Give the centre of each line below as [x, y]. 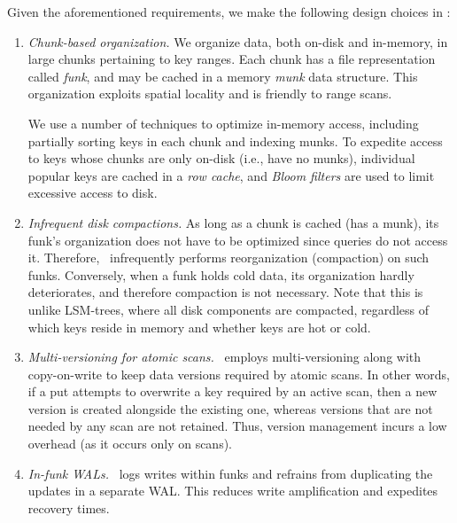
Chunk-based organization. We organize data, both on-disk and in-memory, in [238, 41]
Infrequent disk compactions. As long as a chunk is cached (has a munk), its [233, 222]
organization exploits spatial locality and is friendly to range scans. [210, 94]
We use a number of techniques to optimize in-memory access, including [223, 123]
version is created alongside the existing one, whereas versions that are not [230, 408]
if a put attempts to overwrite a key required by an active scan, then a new [232, 391]
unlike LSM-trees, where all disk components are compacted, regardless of [228, 309]
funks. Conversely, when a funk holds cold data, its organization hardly [221, 274]
